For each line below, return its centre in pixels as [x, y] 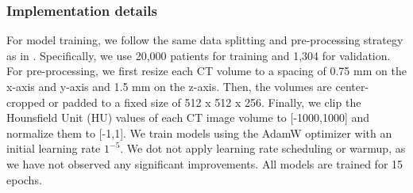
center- [352, 86]
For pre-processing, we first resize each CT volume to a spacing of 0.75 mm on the [206, 71]
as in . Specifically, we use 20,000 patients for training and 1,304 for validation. [199, 55]
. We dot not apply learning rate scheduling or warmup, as [263, 148]
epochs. [24, 179]
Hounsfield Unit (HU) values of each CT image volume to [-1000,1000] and [188, 117]
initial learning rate [54, 148]
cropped [26, 102]
